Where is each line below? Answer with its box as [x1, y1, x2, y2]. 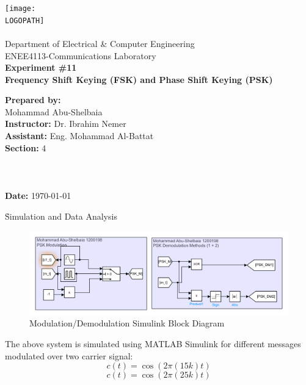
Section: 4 [5, 141, 46, 154]
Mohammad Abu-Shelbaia [5, 105, 103, 118]
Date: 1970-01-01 [5, 189, 71, 202]
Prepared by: [5, 93, 61, 106]
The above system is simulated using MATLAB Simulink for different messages [5, 337, 301, 350]
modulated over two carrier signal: [5, 349, 133, 362]
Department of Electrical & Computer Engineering [5, 37, 195, 49]
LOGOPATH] [5, 16, 45, 25]
